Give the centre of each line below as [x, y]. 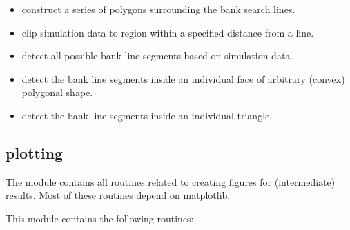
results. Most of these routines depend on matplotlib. [118, 195]
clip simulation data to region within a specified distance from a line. [168, 32]
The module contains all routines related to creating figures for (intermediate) [171, 181]
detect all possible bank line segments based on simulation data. [157, 56]
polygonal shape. [57, 92]
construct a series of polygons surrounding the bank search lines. [158, 9]
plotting [35, 152]
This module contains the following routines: [100, 218]
